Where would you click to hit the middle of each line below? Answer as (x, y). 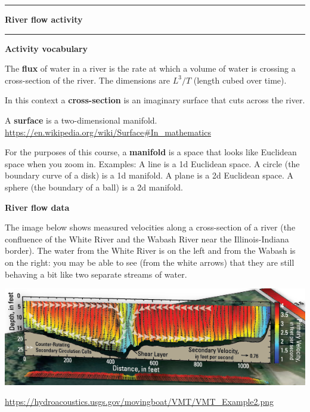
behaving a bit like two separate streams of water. (96, 274)
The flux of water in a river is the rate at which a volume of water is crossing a (150, 68)
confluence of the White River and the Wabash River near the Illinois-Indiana (147, 239)
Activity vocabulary (46, 48)
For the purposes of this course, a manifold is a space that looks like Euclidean (151, 152)
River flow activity (44, 19)
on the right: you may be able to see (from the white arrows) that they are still (150, 262)
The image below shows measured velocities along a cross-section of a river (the (150, 227)
